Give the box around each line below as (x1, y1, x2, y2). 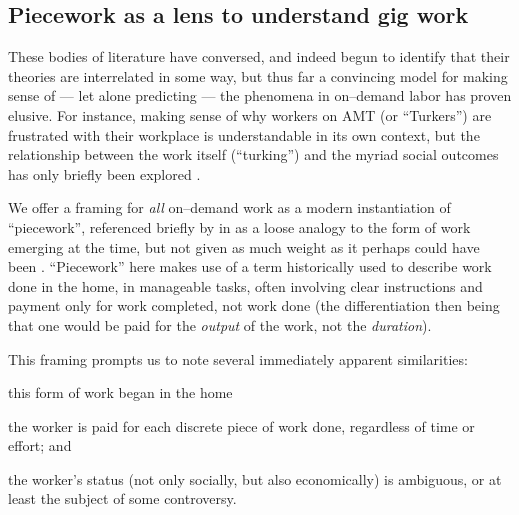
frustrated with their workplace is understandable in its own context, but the (8, 124, 480, 145)
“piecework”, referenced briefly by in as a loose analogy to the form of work (8, 216, 471, 237)
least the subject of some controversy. (8, 488, 237, 509)
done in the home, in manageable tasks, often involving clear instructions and (8, 275, 483, 296)
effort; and (8, 435, 72, 456)
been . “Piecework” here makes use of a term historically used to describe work (8, 256, 492, 277)
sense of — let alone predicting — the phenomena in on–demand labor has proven (8, 85, 512, 106)
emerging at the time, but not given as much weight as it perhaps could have (8, 236, 480, 257)
